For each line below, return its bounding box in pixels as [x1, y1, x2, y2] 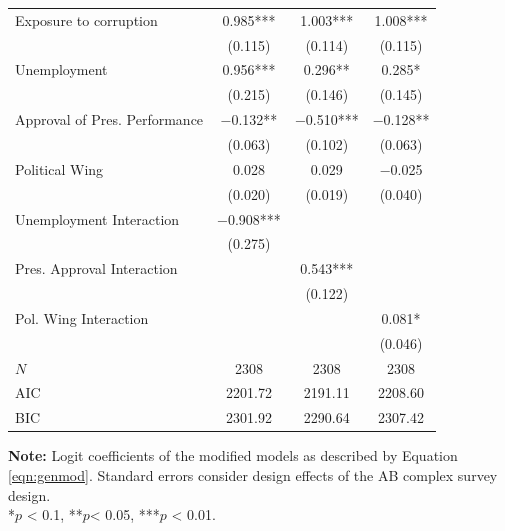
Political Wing [15, 158, 104, 179]
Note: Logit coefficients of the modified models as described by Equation [8, 445, 458, 466]
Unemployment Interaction [15, 208, 180, 229]
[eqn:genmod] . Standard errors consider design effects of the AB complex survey [8, 464, 498, 485]
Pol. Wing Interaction [15, 307, 149, 328]
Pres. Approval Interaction [15, 258, 178, 279]
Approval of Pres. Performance [15, 109, 204, 130]
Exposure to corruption [15, 9, 158, 30]
